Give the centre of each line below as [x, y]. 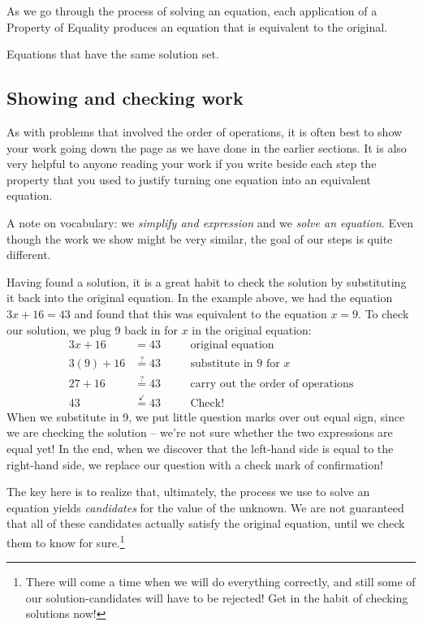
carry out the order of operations [272, 384]
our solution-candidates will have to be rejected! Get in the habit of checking [217, 597]
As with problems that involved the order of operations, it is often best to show [205, 131]
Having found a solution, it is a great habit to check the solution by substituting [207, 281]
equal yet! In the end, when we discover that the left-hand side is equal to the [200, 449]
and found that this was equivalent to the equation [201, 313]
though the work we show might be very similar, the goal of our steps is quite [200, 238]
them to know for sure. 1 [66, 541]
